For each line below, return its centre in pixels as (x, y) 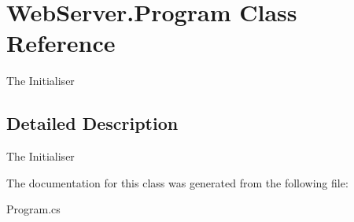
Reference (61, 43)
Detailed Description (92, 123)
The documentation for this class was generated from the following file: (177, 182)
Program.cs (33, 209)
